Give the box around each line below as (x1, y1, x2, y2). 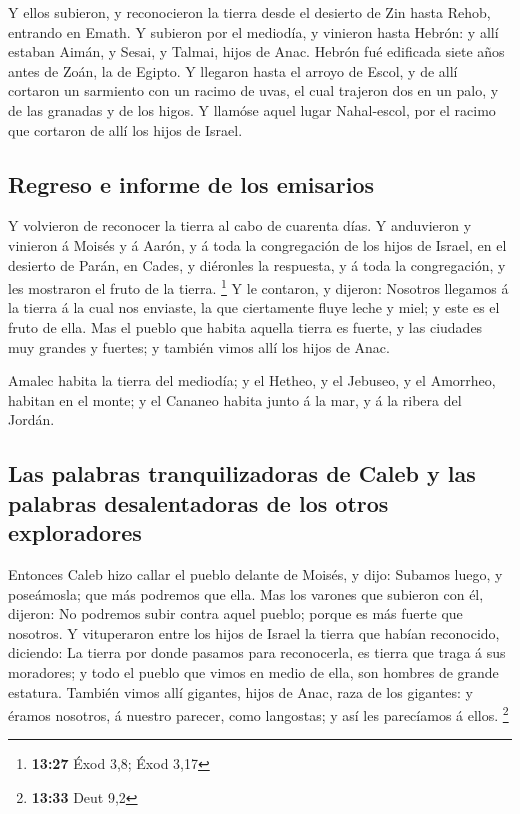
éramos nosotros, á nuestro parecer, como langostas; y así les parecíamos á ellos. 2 (8, 702, 509, 725)
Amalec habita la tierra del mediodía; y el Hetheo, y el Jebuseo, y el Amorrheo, (8, 370, 496, 391)
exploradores (8, 517, 142, 548)
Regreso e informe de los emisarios (8, 168, 375, 199)
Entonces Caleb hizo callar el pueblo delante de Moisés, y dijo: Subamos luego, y (8, 563, 503, 584)
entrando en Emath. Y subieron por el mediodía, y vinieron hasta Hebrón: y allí (8, 21, 499, 42)
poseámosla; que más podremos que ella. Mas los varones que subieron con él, (8, 583, 484, 604)
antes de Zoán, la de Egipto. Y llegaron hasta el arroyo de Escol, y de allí (8, 60, 458, 81)
